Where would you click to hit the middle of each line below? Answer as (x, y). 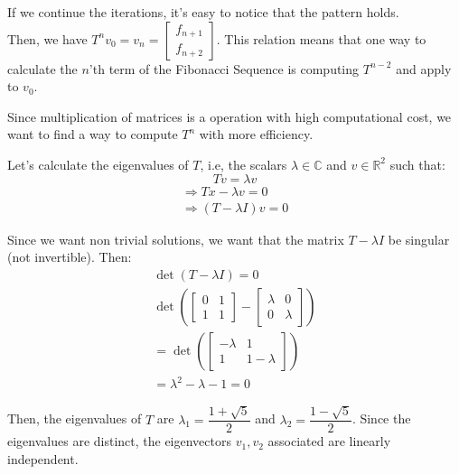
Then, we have (47, 38)
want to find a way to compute (93, 134)
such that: (417, 164)
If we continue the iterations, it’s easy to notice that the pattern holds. (203, 12)
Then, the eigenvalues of (75, 418)
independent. (43, 458)
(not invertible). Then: (70, 257)
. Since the (381, 418)
